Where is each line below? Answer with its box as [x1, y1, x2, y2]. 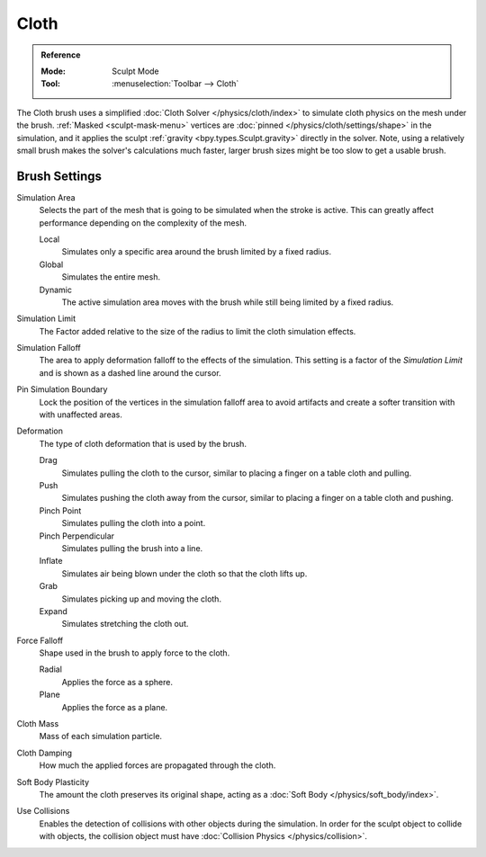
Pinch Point [39, 504, 82, 516]
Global [39, 259, 64, 270]
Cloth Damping [16, 747, 72, 758]
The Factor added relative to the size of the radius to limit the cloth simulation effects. [39, 326, 356, 336]
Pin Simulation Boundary [16, 384, 108, 395]
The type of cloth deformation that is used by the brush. [39, 438, 247, 449]
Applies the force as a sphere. [61, 676, 173, 687]
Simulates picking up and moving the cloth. [61, 594, 222, 604]
